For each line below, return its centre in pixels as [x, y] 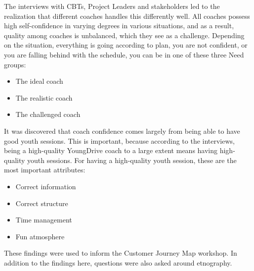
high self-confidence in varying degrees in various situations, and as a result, [119, 26]
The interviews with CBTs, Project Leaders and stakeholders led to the [112, 6]
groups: [15, 64]
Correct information [46, 186]
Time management [44, 220]
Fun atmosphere [40, 236]
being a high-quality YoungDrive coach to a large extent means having [111, 150]
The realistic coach [44, 97]
